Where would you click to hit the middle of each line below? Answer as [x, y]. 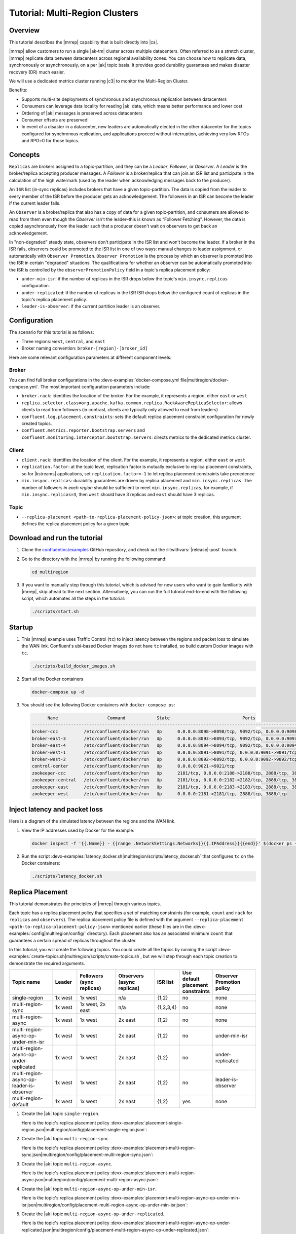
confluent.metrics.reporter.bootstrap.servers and [83, 430]
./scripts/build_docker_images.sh [74, 666]
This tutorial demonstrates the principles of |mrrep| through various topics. [85, 904]
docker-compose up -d [58, 692]
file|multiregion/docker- [204, 380]
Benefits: [18, 90]
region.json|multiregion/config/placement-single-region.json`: [84, 1130]
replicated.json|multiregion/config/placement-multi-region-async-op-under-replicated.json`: [115, 1230]
